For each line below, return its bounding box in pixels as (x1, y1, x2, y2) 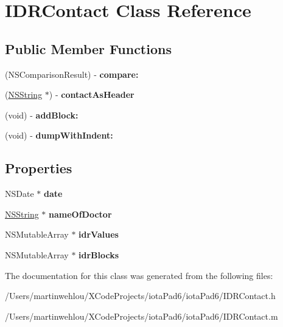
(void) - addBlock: (5, 108, 79, 121)
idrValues (79, 228, 119, 241)
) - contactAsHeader (49, 88, 135, 101)
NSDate (5, 187, 34, 200)
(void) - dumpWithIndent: (5, 129, 113, 142)
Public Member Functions (5, 39, 172, 58)
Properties (5, 159, 72, 177)
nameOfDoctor (49, 207, 112, 220)
